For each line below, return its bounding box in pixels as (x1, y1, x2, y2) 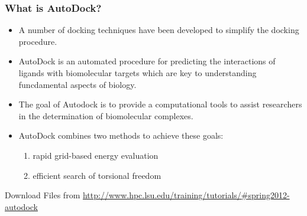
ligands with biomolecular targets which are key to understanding (18, 67, 257, 78)
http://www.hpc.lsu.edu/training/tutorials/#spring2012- (82, 189, 290, 201)
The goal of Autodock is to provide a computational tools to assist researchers (18, 98, 302, 110)
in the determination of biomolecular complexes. (18, 109, 193, 122)
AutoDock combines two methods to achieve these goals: (18, 129, 224, 142)
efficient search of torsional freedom (33, 169, 161, 181)
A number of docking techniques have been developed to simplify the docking (18, 24, 299, 36)
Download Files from (5, 189, 80, 201)
